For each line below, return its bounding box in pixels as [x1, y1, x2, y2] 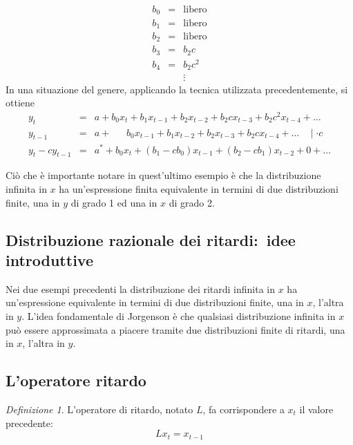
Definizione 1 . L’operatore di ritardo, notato [6, 401, 193, 416]
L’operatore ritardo [6, 370, 146, 391]
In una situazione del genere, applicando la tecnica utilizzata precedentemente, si [6, 82, 348, 96]
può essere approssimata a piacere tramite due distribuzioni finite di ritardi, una [6, 322, 345, 337]
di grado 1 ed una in [70, 195, 158, 209]
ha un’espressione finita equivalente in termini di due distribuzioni [59, 181, 338, 196]
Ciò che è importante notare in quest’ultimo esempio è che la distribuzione [6, 168, 321, 182]
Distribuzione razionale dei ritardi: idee [6, 229, 296, 250]
